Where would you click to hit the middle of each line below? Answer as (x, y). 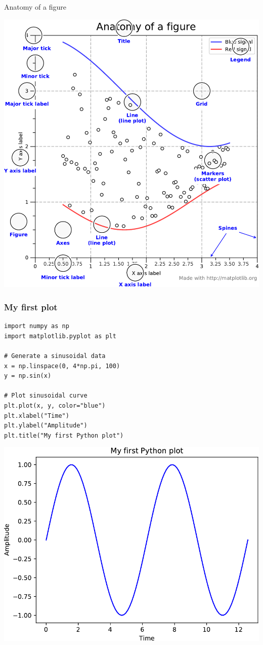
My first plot (31, 307)
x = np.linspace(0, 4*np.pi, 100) (62, 366)
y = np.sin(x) (28, 376)
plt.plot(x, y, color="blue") (55, 405)
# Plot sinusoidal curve (46, 396)
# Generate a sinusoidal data (55, 356)
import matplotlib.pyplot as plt (60, 336)
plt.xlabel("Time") (37, 416)
